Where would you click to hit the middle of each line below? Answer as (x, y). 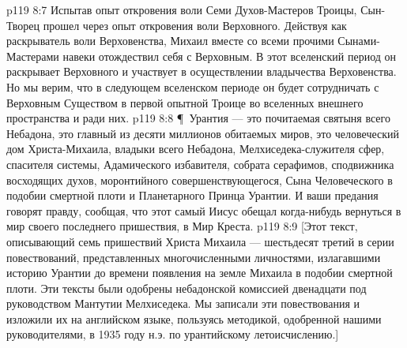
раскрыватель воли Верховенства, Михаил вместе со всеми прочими (170, 41)
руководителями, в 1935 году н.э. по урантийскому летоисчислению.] (173, 334)
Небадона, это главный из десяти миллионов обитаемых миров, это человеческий (203, 133)
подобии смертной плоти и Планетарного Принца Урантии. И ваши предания (192, 195)
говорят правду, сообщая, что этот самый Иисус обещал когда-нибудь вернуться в (204, 210)
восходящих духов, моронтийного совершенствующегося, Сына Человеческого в (200, 180)
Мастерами (33, 56)
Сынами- (359, 41)
